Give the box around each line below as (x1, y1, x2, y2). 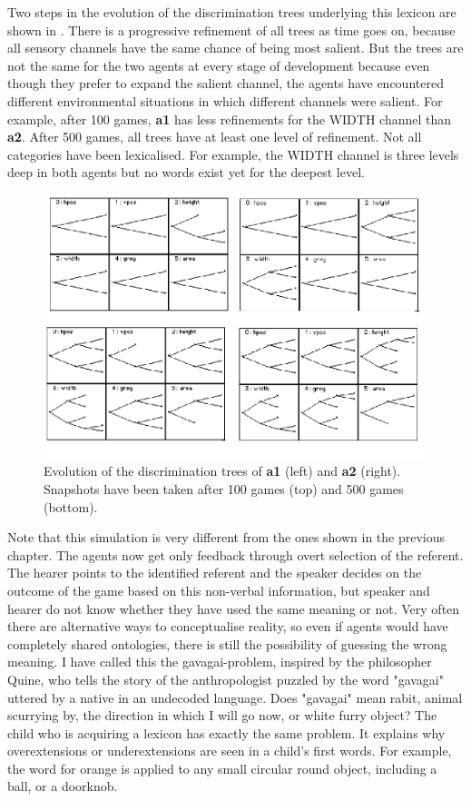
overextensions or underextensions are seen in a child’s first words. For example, (7, 741, 452, 760)
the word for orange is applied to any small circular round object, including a (7, 758, 437, 777)
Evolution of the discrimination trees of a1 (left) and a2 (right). (44, 461, 401, 480)
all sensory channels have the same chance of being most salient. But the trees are (7, 38, 464, 57)
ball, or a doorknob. (7, 776, 118, 796)
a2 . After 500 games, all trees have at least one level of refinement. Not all (7, 127, 422, 146)
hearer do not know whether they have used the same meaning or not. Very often (7, 598, 460, 618)
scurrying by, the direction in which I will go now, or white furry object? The (7, 706, 437, 725)
